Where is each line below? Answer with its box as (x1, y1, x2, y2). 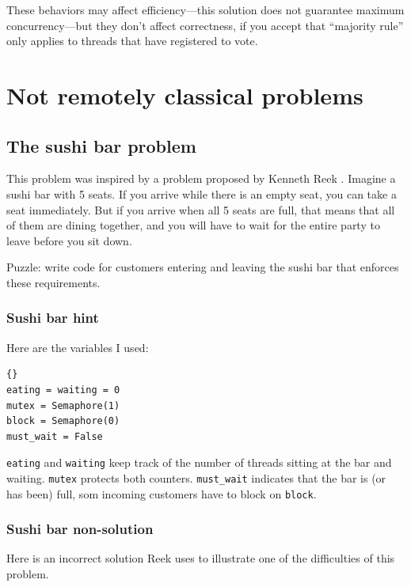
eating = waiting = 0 (6, 384, 120, 396)
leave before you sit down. (6, 232, 132, 248)
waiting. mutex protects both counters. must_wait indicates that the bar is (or (6, 469, 386, 486)
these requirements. (6, 274, 101, 290)
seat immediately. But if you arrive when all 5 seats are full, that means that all (6, 201, 395, 218)
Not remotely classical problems (6, 78, 363, 111)
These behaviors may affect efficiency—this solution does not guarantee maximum (6, 2, 405, 17)
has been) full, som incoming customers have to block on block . (6, 485, 317, 502)
